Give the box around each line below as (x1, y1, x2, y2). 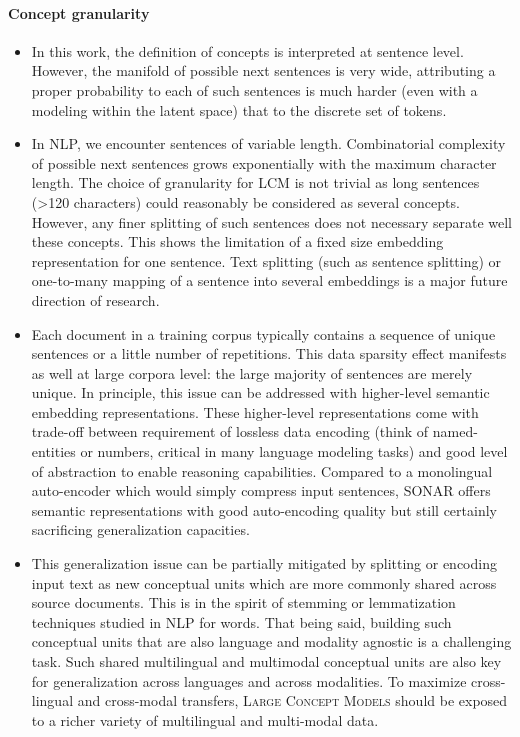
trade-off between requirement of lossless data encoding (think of (31, 421, 429, 442)
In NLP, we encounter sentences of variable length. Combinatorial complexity (31, 133, 506, 154)
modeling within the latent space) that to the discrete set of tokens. (31, 99, 447, 120)
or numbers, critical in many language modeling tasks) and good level (80, 441, 508, 462)
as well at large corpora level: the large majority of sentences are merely (31, 362, 473, 383)
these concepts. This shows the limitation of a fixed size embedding (31, 231, 444, 252)
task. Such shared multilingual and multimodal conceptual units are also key (31, 651, 502, 672)
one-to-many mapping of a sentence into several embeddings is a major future (31, 270, 508, 291)
